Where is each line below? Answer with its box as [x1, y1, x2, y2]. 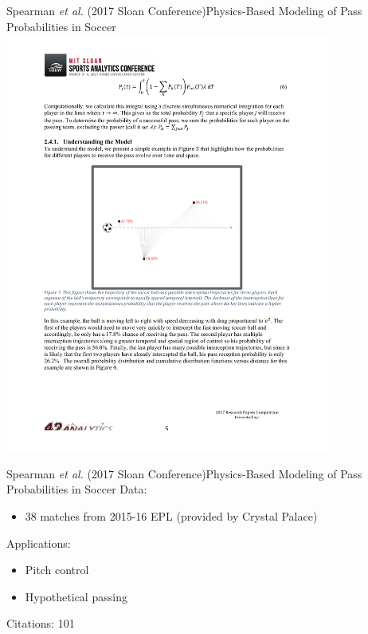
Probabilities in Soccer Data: [6, 481, 147, 497]
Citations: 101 [6, 615, 75, 632]
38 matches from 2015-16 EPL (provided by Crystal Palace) [25, 507, 318, 524]
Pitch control [25, 561, 89, 578]
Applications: [6, 534, 71, 551]
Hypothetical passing [25, 588, 127, 604]
